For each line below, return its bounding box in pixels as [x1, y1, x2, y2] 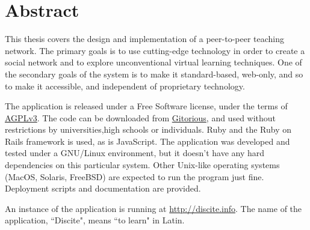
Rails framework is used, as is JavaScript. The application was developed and [5, 135, 290, 147]
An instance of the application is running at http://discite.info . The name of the [5, 202, 302, 214]
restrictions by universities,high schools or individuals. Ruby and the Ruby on [5, 123, 291, 136]
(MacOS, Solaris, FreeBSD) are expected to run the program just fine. [5, 170, 264, 183]
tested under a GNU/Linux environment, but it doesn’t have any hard [5, 147, 265, 159]
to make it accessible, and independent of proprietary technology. [5, 79, 245, 92]
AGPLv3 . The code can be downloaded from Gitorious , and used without [5, 111, 276, 124]
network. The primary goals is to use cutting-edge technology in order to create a [5, 44, 305, 56]
